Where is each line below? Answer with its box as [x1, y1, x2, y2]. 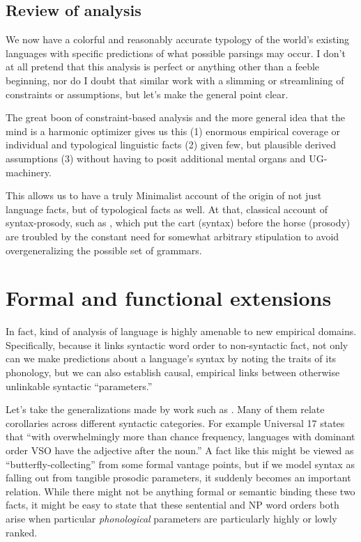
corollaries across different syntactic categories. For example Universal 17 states [6, 415, 345, 430]
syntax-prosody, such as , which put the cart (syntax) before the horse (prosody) [6, 215, 351, 230]
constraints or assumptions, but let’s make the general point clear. [6, 86, 289, 101]
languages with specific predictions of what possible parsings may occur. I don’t [6, 45, 346, 60]
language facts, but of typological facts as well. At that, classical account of [6, 201, 328, 216]
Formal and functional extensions [6, 284, 332, 312]
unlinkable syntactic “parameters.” [6, 378, 153, 393]
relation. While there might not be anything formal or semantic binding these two [6, 483, 355, 498]
